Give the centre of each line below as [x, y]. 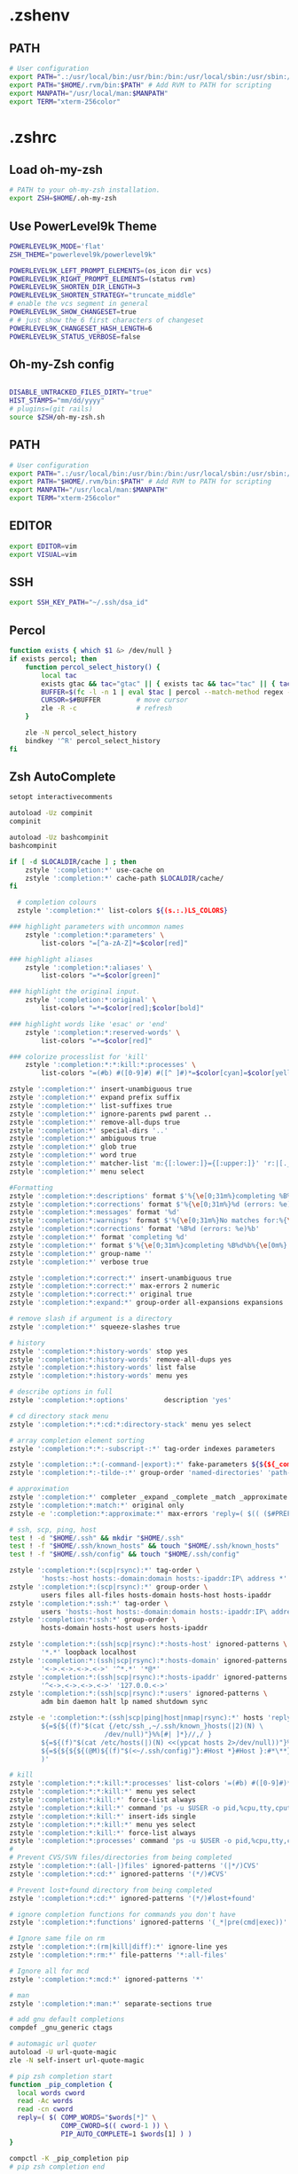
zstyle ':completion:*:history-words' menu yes [99, 1376]
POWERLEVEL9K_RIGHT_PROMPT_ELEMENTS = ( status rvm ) [103, 279]
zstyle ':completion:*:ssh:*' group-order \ [93, 1620]
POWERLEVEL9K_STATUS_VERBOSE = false [75, 337]
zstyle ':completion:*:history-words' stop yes [99, 1351]
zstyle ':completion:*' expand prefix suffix [94, 1098]
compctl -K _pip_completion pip [69, 2158]
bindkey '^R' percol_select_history [93, 741]
